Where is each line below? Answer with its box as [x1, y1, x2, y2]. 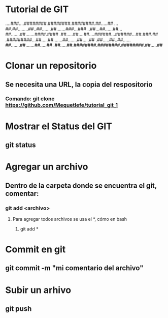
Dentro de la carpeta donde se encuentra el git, [5, 181, 157, 190]
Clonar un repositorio [5, 60, 97, 72]
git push [5, 304, 32, 313]
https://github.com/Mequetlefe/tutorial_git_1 [5, 102, 118, 109]
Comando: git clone [5, 95, 55, 102]
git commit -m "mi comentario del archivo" [5, 264, 144, 273]
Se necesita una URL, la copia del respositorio [5, 80, 153, 89]
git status [5, 141, 36, 150]
